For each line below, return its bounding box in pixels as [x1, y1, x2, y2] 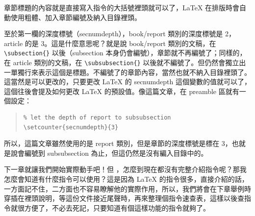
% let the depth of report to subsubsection [23, 114, 171, 121]
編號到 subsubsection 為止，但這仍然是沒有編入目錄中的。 [24, 147, 208, 158]
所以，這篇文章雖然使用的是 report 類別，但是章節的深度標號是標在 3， [4, 138, 232, 148]
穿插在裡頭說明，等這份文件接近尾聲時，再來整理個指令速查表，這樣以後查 [4, 193, 244, 203]
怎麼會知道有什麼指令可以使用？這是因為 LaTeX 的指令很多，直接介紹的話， [4, 174, 249, 184]
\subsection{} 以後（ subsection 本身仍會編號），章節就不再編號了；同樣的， [4, 48, 247, 58]
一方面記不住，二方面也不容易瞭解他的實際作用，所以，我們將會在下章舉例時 [4, 183, 251, 193]
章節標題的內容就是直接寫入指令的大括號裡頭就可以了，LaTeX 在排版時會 [4, 2, 240, 12]
